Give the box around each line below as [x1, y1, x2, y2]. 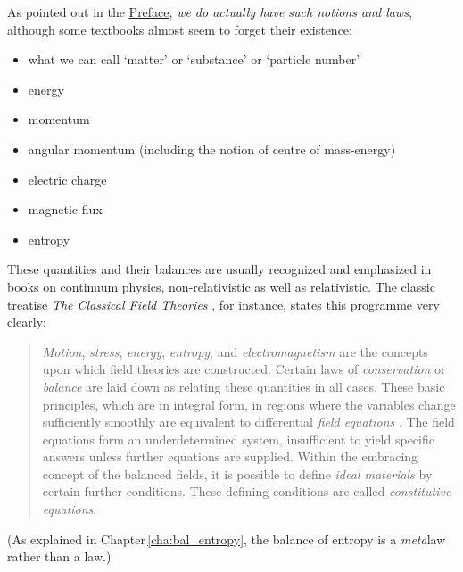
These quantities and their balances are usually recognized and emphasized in [7, 260, 432, 278]
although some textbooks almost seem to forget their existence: [7, 20, 352, 38]
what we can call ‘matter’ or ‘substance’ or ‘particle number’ [28, 50, 360, 69]
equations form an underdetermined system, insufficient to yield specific [42, 429, 434, 448]
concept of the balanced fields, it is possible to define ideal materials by [42, 464, 433, 483]
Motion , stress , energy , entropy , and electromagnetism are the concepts [42, 342, 428, 361]
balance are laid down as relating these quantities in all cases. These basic [42, 377, 445, 395]
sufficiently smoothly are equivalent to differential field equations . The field [42, 412, 455, 431]
